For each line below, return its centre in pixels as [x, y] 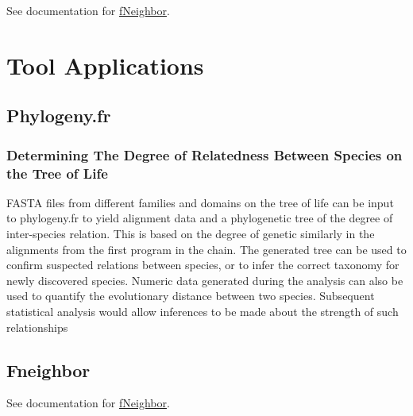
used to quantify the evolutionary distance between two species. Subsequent [191, 296]
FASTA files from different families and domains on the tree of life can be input [200, 202]
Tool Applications [105, 65]
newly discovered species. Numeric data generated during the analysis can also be [205, 280]
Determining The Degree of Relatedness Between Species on [205, 154]
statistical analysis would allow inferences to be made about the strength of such [203, 312]
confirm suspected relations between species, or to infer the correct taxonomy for [203, 265]
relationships [37, 327]
